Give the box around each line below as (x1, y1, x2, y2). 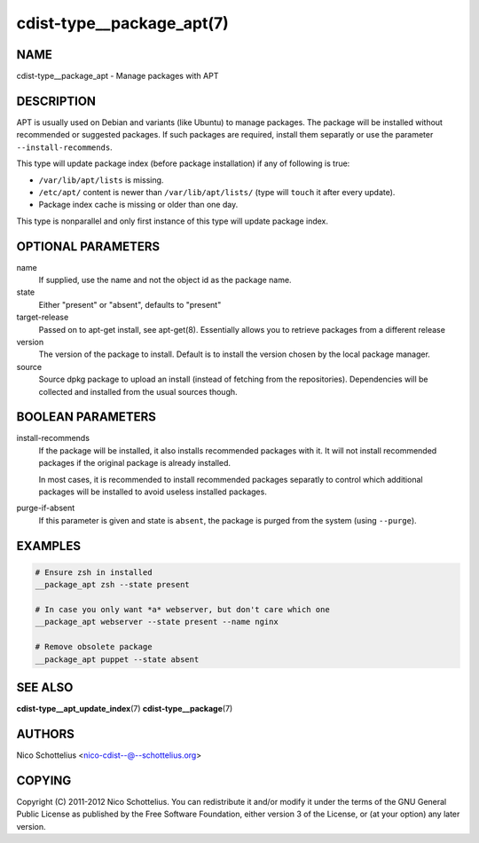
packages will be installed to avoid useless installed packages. (38, 486, 268, 497)
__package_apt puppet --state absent (35, 654, 200, 665)
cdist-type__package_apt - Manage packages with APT (16, 71, 219, 82)
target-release (16, 311, 69, 323)
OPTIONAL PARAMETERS (16, 239, 161, 254)
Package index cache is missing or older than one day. (38, 200, 239, 210)
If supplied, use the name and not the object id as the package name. (38, 275, 292, 285)
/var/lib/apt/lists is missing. (38, 174, 164, 185)
